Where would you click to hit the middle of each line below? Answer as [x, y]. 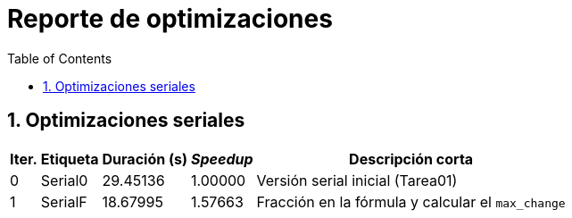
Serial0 [64, 180]
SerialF [64, 201]
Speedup [222, 159]
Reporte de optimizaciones [170, 19]
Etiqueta [70, 159]
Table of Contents [60, 58]
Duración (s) [145, 159]
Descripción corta [411, 159]
